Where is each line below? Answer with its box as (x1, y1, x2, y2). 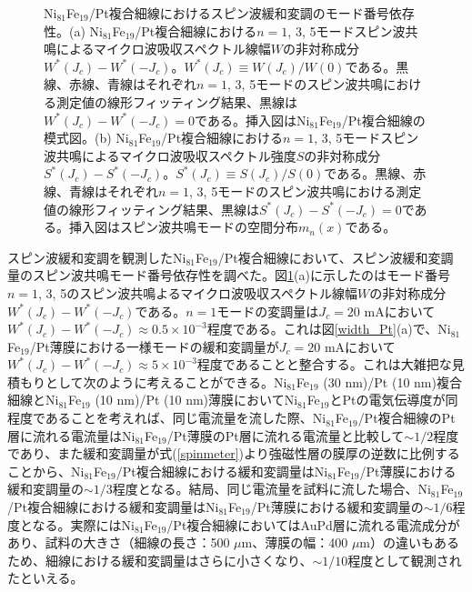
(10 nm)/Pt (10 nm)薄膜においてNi (95, 390, 298, 409)
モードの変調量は (216, 301, 319, 320)
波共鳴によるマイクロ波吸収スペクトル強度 (44, 145, 296, 165)
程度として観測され (347, 550, 462, 569)
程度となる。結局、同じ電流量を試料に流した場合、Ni (112, 479, 431, 498)
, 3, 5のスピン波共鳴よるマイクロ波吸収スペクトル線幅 (38, 283, 357, 302)
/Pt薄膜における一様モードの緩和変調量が (29, 336, 279, 356)
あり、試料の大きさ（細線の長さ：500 (7, 533, 230, 552)
